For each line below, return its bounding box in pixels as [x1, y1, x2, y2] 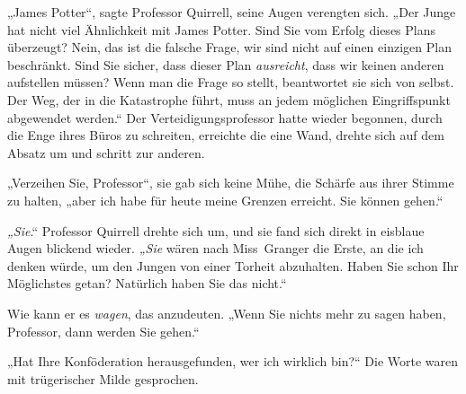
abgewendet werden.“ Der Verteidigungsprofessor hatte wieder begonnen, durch [7, 108, 443, 127]
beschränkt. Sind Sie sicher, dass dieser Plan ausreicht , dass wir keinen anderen [7, 55, 444, 74]
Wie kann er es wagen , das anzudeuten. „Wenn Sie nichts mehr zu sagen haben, [7, 303, 446, 322]
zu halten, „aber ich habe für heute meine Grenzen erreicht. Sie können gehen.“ [7, 190, 444, 209]
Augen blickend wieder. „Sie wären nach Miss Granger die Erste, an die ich [7, 239, 424, 258]
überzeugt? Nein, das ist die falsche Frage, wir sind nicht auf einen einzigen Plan [7, 38, 452, 57]
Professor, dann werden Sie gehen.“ [7, 321, 200, 340]
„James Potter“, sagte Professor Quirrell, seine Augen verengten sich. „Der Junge [7, 3, 456, 21]
